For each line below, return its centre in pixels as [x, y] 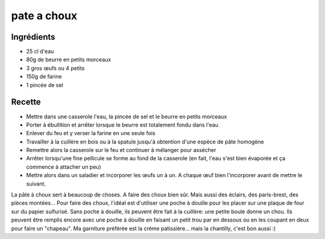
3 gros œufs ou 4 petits [55, 68]
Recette [26, 102]
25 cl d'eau [40, 52]
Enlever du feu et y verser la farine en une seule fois [91, 133]
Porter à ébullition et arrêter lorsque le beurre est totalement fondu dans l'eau [122, 125]
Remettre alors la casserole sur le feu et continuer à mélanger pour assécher [121, 150]
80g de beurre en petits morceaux [69, 59]
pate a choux [44, 16]
